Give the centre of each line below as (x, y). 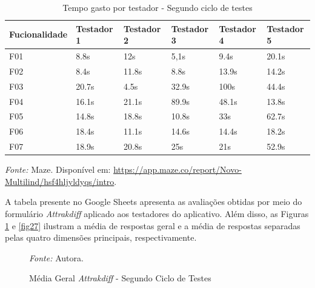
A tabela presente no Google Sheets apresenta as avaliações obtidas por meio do (154, 202)
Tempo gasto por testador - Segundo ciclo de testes (157, 7)
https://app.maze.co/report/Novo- (177, 169)
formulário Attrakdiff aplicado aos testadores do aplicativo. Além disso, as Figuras (157, 213)
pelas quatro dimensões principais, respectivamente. (101, 237)
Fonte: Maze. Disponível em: (58, 169)
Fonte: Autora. (56, 257)
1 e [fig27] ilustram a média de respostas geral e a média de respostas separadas (153, 225)
